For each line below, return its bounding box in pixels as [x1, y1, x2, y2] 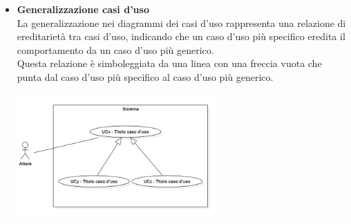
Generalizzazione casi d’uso [17, 2, 149, 16]
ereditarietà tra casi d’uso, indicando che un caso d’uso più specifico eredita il [17, 29, 345, 44]
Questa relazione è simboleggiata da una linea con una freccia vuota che [17, 56, 322, 71]
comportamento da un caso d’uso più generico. [17, 42, 214, 57]
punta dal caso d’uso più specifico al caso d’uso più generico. [17, 69, 274, 84]
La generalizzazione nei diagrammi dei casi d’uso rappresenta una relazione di [17, 15, 346, 30]
